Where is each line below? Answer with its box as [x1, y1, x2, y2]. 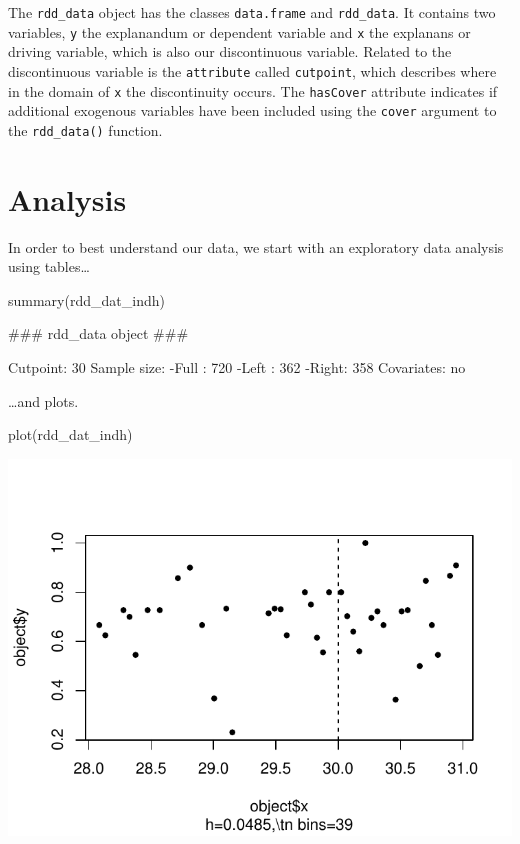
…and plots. [8, 390, 79, 411]
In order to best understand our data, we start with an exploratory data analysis [8, 236, 504, 257]
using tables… [8, 256, 90, 277]
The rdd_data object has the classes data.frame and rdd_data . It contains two [8, 2, 496, 22]
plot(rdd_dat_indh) [8, 424, 133, 445]
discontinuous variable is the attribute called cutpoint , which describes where [8, 60, 497, 81]
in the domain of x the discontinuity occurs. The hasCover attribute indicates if [8, 80, 498, 101]
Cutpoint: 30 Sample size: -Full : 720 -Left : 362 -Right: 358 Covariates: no [8, 357, 466, 378]
